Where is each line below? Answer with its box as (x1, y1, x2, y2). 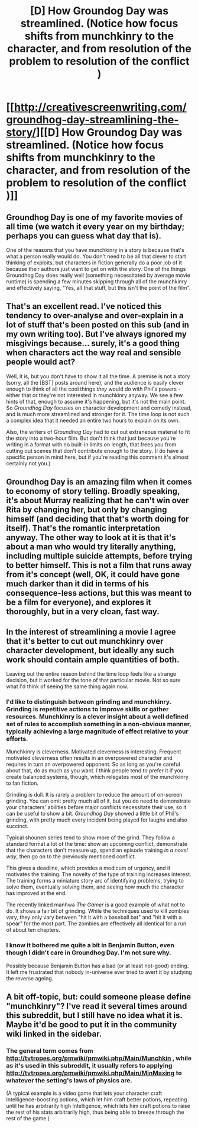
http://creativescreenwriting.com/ (14, 101, 187, 114)
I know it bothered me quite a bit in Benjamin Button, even (6, 941, 174, 950)
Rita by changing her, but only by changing (6, 505, 167, 515)
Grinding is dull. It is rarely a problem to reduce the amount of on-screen (6, 791, 183, 798)
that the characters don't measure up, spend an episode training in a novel (6, 846, 188, 854)
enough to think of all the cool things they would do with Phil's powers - (6, 385, 181, 392)
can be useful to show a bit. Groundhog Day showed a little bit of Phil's (6, 810, 179, 817)
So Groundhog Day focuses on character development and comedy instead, (6, 404, 192, 411)
